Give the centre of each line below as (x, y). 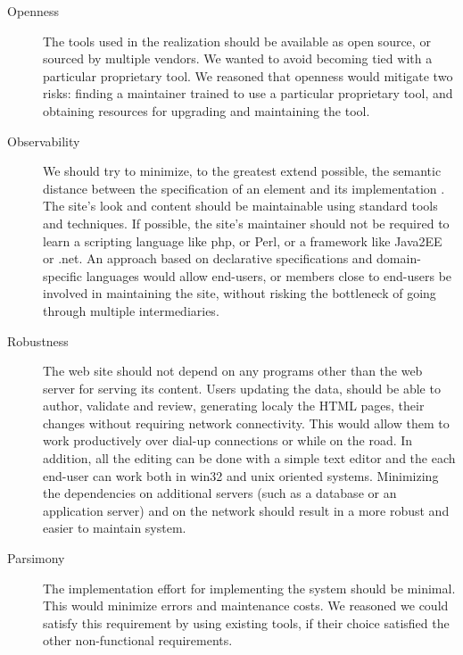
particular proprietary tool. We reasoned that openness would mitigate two (248, 75)
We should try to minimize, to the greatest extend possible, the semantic (242, 171)
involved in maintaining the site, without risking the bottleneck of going (240, 293)
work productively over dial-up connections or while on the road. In (228, 440)
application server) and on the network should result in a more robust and (246, 510)
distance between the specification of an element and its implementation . (244, 188)
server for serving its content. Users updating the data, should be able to (242, 388)
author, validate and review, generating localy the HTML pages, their (234, 406)
